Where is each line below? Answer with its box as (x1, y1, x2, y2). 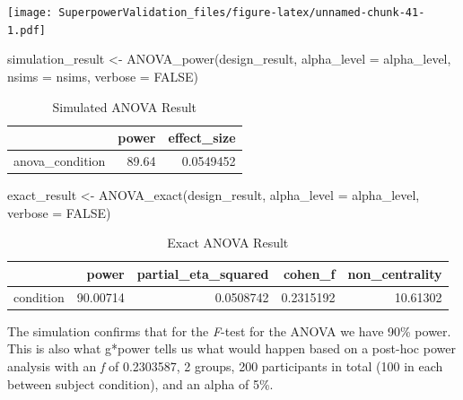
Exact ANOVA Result (167, 233, 289, 252)
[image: (7, 6, 53, 19)
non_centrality (347, 264, 442, 283)
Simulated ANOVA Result (52, 97, 197, 116)
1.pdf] (7, 23, 46, 37)
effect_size (168, 128, 236, 147)
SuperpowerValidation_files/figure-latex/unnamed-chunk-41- (58, 6, 425, 19)
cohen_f (283, 264, 336, 283)
